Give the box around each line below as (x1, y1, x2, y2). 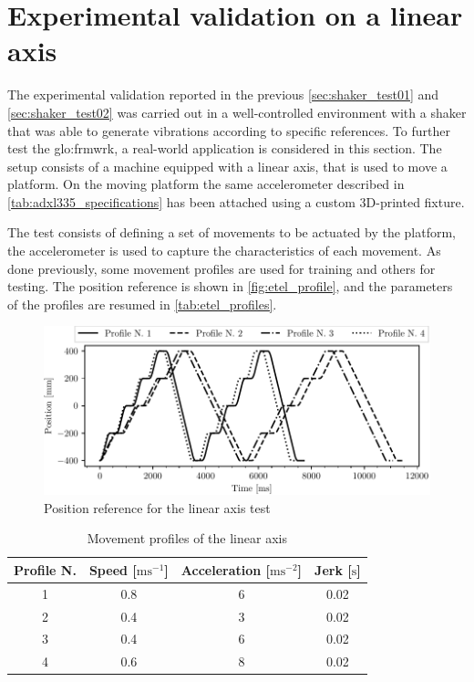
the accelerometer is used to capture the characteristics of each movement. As (7, 241, 441, 260)
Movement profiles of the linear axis (87, 529, 287, 548)
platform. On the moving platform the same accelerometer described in (7, 174, 405, 194)
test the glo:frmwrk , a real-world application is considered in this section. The (7, 139, 442, 158)
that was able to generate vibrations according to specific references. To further (7, 121, 450, 140)
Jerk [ (314, 560, 352, 579)
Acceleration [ (180, 560, 271, 579)
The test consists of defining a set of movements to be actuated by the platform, (7, 223, 457, 242)
